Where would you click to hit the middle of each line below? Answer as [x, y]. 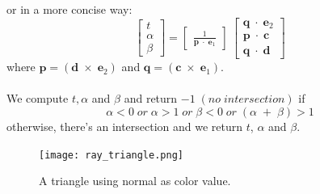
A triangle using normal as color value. [135, 181]
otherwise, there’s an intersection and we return [125, 126]
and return [151, 98]
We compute [38, 98]
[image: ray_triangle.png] [111, 155]
